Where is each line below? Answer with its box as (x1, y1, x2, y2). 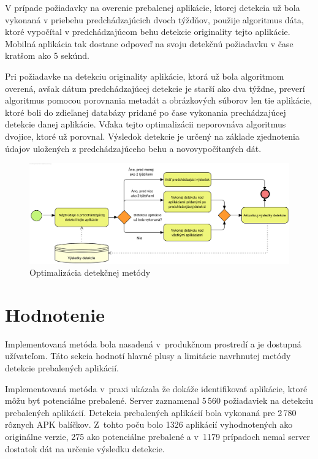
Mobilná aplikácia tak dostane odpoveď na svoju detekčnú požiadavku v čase (5, 37, 293, 50)
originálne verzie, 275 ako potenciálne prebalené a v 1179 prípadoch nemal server (5, 430, 311, 442)
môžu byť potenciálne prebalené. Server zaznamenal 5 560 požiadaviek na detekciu (5, 394, 313, 407)
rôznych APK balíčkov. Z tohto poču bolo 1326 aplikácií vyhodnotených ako (5, 418, 293, 431)
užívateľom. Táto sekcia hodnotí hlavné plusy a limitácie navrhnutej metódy (5, 349, 291, 362)
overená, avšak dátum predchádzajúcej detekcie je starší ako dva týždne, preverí (5, 82, 305, 94)
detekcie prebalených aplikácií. (5, 362, 119, 374)
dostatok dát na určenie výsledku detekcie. (5, 442, 165, 455)
